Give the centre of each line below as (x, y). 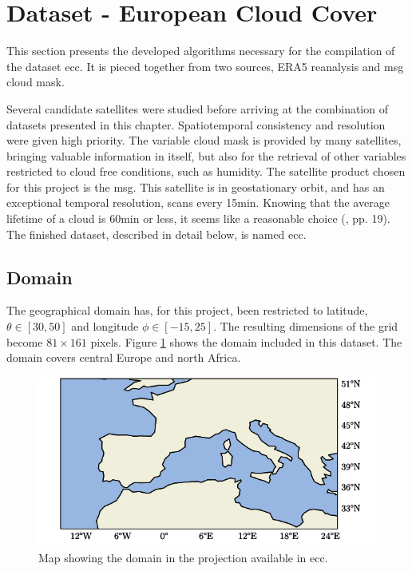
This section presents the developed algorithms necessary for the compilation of (201, 51)
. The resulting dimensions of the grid (306, 326)
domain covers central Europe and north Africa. (124, 357)
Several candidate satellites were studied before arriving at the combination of (197, 108)
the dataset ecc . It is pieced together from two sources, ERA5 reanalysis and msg (205, 66)
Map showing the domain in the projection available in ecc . (183, 557)
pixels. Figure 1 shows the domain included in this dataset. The (246, 341)
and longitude (105, 326)
